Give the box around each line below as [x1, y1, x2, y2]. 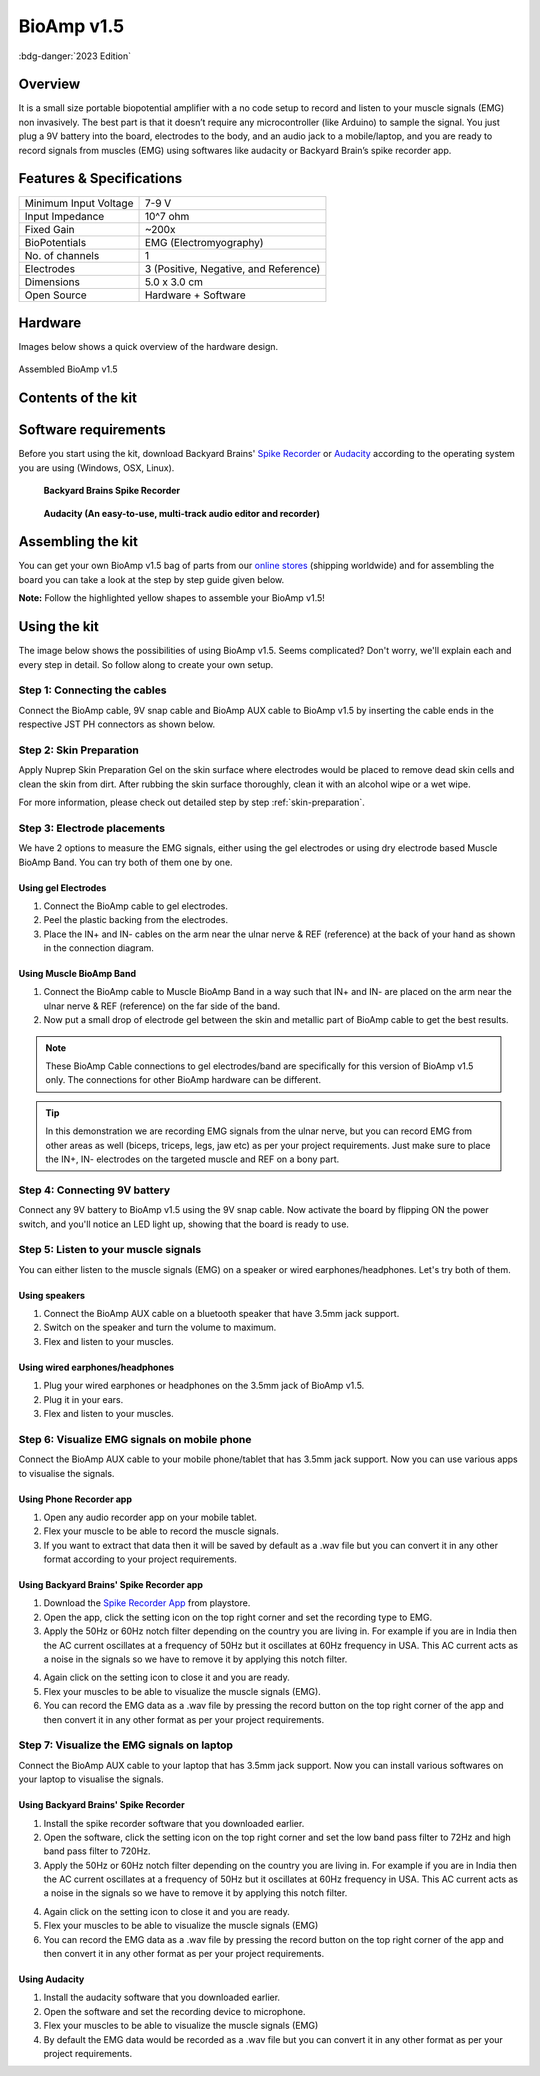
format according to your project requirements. [43, 1553, 237, 1565]
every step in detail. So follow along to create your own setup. [18, 658, 274, 670]
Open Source [24, 288, 87, 302]
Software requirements [18, 421, 166, 439]
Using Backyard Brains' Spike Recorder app [18, 1579, 204, 1591]
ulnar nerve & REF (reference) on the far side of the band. [43, 1000, 280, 1012]
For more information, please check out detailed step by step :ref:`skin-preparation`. [18, 796, 365, 808]
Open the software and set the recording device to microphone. [43, 2005, 306, 2017]
